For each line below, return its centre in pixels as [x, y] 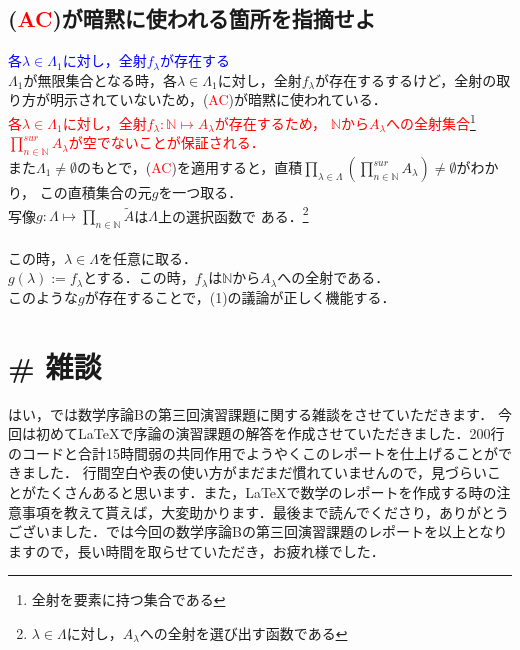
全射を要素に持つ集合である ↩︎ [128, 599]
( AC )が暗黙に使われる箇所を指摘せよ [192, 18]
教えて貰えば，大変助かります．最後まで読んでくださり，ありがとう [286, 511]
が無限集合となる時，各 [100, 79]
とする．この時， [139, 277]
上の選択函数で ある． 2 [233, 214]
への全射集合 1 [430, 121]
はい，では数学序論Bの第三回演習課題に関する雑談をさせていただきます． [251, 413]
